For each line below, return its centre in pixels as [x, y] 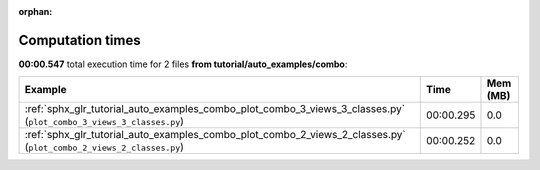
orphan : [35, 11]
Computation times [79, 40]
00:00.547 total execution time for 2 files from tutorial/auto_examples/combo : [183, 64]
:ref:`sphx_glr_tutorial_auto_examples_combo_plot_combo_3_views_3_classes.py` [214, 109]
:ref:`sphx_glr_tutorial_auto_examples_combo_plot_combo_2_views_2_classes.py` [215, 135]
